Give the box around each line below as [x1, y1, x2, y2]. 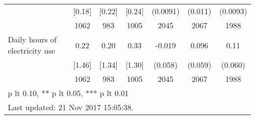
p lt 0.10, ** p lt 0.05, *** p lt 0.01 [8, 87, 129, 99]
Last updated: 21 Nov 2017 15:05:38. [8, 101, 134, 113]
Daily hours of [8, 34, 57, 45]
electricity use [8, 45, 55, 56]
